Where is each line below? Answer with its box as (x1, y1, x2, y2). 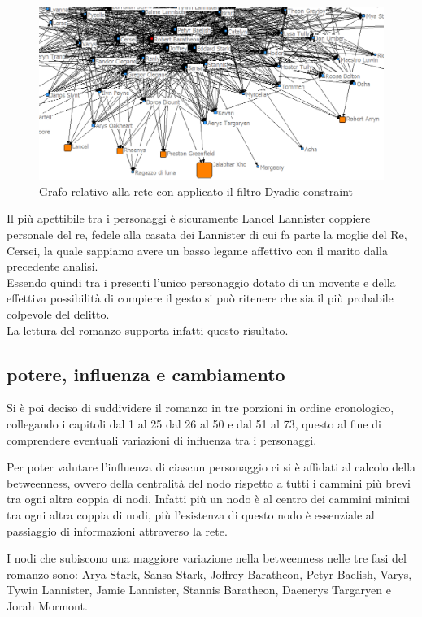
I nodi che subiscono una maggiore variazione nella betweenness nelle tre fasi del (7, 550, 407, 567)
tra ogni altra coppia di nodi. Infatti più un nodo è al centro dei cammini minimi (7, 490, 411, 507)
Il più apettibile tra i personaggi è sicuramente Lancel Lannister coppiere (7, 210, 371, 227)
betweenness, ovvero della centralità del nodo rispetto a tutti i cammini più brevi (7, 474, 411, 491)
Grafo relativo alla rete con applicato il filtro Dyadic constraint (39, 182, 353, 199)
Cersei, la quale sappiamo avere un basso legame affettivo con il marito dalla (7, 241, 388, 259)
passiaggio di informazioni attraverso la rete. (7, 522, 228, 539)
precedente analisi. (7, 258, 98, 275)
